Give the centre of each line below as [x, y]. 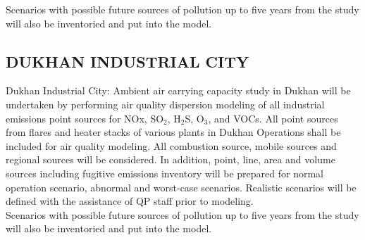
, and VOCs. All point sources [273, 118]
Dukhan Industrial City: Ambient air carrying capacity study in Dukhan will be [178, 90]
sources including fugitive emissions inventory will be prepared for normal [165, 173]
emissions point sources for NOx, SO [85, 118]
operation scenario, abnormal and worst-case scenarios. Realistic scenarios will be [181, 187]
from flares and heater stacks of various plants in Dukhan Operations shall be [173, 132]
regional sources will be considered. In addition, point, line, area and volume [171, 159]
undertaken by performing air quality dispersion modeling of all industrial [165, 104]
